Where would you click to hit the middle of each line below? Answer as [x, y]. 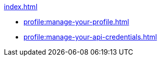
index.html [21, 7]
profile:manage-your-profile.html [76, 22]
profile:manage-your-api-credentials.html [90, 37]
